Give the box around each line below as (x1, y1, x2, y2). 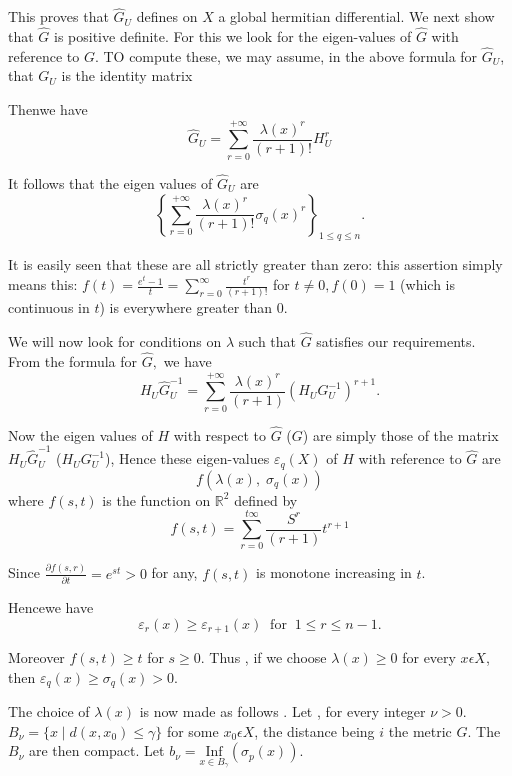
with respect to (173, 424, 266, 445)
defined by (234, 489, 298, 510)
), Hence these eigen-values (105, 448, 270, 469)
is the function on (102, 489, 211, 510)
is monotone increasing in (256, 562, 412, 583)
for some (166, 720, 219, 741)
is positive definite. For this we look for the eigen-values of (54, 26, 412, 47)
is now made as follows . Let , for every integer (139, 701, 426, 722)
